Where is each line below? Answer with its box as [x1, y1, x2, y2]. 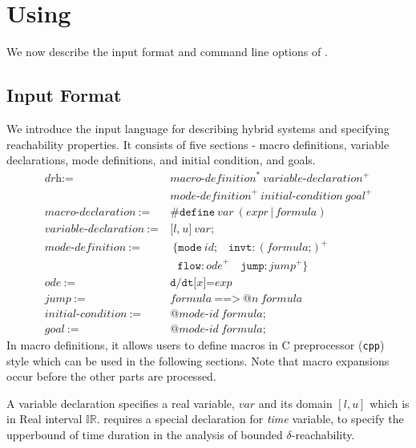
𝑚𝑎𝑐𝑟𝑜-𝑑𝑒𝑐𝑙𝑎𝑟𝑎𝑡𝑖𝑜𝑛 [44, 206, 136, 218]
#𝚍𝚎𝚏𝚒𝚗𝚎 [170, 206, 216, 218]
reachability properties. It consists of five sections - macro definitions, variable [6, 135, 390, 152]
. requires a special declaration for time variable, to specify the [96, 410, 404, 427]
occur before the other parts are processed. [6, 368, 216, 385]
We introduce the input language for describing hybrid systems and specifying [6, 119, 390, 136]
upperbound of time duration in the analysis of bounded [6, 426, 283, 443]
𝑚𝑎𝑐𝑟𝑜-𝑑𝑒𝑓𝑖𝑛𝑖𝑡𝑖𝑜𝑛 [170, 173, 256, 185]
